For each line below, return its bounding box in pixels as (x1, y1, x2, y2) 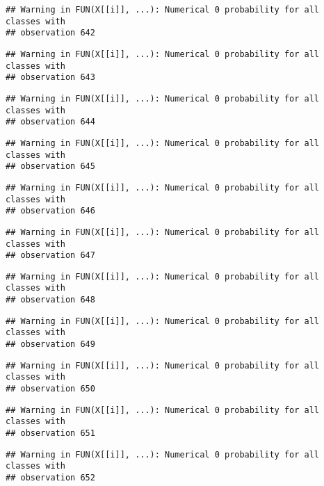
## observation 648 (6, 295, 95, 305)
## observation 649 (6, 339, 95, 350)
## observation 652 (6, 473, 95, 483)
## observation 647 (6, 250, 95, 261)
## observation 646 (6, 206, 95, 216)
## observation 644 (6, 117, 95, 127)
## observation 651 (6, 428, 95, 439)
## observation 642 (6, 28, 95, 38)
